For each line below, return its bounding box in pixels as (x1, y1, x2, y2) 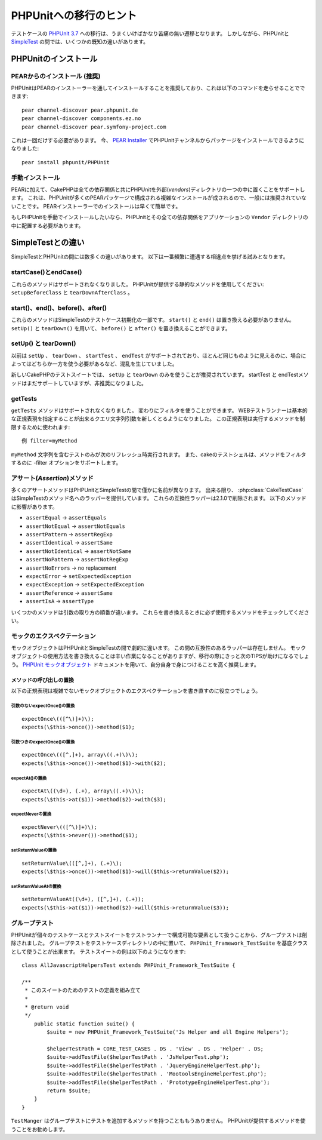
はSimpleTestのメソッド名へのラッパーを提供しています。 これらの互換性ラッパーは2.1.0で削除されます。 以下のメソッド (11, 494, 306, 502)
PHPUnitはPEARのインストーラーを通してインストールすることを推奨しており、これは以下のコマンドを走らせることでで (11, 84, 305, 92)
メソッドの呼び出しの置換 (11, 676, 74, 683)
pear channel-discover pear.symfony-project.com (21, 123, 166, 130)
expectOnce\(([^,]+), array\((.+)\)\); (21, 751, 138, 758)
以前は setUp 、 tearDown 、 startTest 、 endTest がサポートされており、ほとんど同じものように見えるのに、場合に (11, 352, 306, 359)
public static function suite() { (33, 1020, 135, 1027)
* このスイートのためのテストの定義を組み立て (24, 987, 141, 994)
